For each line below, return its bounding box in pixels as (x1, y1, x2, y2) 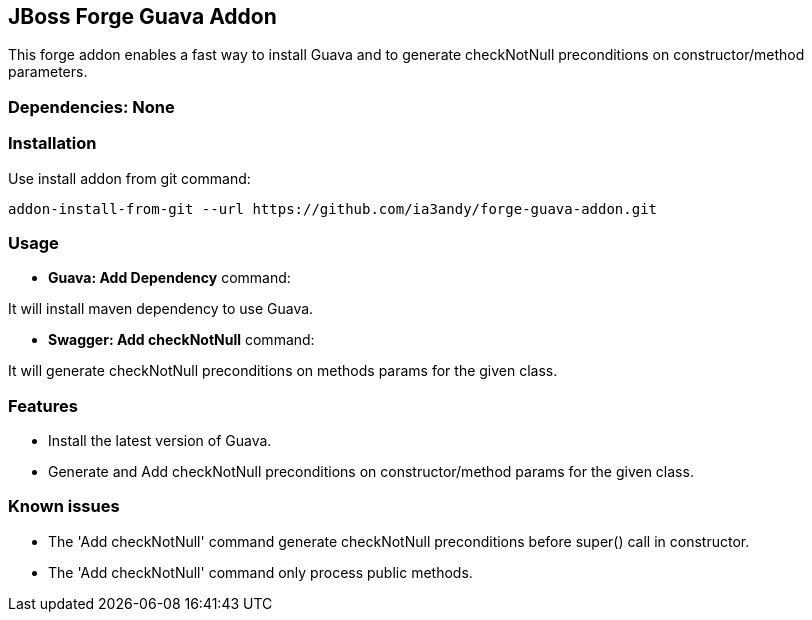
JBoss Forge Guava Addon (8, 4, 277, 29)
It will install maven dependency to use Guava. (8, 300, 314, 318)
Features (8, 395, 78, 416)
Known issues (8, 496, 120, 517)
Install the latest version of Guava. (48, 432, 272, 450)
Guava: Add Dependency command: (48, 269, 291, 287)
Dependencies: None (8, 96, 175, 117)
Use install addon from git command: (8, 169, 251, 187)
